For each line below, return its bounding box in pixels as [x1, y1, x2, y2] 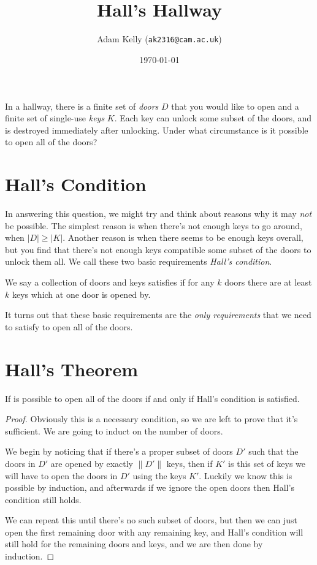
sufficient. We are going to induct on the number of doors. [5, 424, 223, 437]
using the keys [132, 469, 186, 482]
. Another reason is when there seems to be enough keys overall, [63, 231, 304, 244]
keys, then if [166, 457, 213, 469]
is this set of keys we [228, 457, 305, 469]
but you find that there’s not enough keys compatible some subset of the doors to [5, 243, 311, 256]
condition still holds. [5, 493, 82, 506]
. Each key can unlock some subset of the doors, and [114, 112, 312, 124]
